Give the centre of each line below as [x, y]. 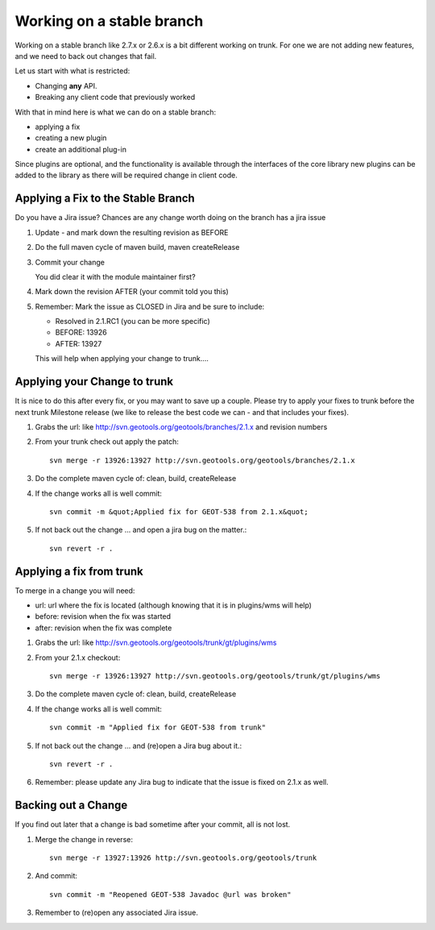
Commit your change [70, 262]
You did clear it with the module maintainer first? [116, 276]
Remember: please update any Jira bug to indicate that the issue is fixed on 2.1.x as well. [182, 783]
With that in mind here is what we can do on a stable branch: [116, 112]
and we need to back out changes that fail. [86, 56]
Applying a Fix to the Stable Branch [105, 199]
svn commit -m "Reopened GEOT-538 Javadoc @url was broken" [170, 894]
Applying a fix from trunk [79, 571]
